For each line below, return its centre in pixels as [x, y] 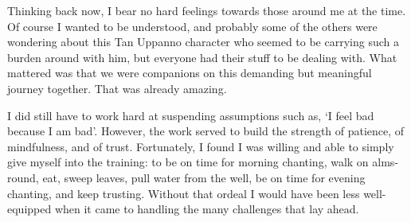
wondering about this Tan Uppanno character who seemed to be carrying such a [203, 42]
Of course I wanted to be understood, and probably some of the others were [192, 26]
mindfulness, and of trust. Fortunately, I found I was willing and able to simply [201, 146]
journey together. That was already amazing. [117, 88]
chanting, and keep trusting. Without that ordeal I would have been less [184, 193]
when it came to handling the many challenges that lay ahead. [207, 209]
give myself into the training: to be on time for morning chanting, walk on [188, 162]
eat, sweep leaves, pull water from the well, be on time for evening [204, 177]
